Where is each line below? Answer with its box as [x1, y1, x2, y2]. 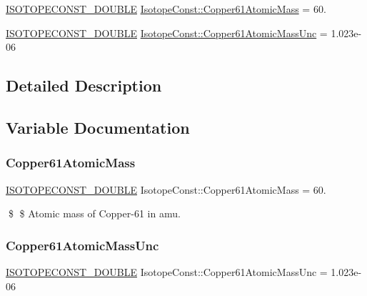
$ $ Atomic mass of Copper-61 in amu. [8, 206, 181, 221]
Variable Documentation [6, 116, 190, 138]
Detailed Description [6, 74, 162, 97]
